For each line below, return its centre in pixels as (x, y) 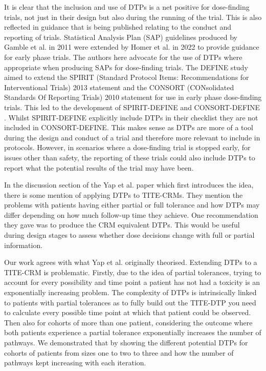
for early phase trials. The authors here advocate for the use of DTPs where (123, 57)
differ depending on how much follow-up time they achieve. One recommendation (131, 214)
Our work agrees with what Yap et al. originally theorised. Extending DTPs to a (131, 262)
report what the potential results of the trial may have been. (99, 167)
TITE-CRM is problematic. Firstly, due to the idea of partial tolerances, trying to (133, 272)
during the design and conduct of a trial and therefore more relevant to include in (132, 137)
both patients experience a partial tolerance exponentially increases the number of (133, 332)
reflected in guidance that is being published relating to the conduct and (118, 27)
